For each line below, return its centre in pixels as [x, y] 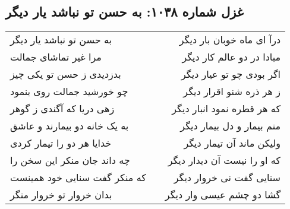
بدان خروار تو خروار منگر [61, 195]
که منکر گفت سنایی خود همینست [78, 178]
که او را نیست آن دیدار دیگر [224, 160]
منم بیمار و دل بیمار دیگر [231, 126]
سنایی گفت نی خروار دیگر [227, 178]
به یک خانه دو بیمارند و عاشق [70, 126]
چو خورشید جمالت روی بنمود [69, 91]
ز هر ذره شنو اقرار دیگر [232, 91]
